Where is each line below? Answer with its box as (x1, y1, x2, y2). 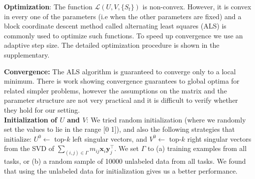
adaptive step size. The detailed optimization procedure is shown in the (4, 40, 220, 50)
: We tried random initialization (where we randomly (86, 114, 246, 124)
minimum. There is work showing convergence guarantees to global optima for (4, 76, 240, 86)
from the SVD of (4, 143, 55, 153)
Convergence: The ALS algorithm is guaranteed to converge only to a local (4, 66, 236, 76)
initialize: (4, 133, 32, 144)
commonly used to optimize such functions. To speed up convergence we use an (4, 30, 243, 40)
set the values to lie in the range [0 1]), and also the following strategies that (4, 124, 235, 134)
